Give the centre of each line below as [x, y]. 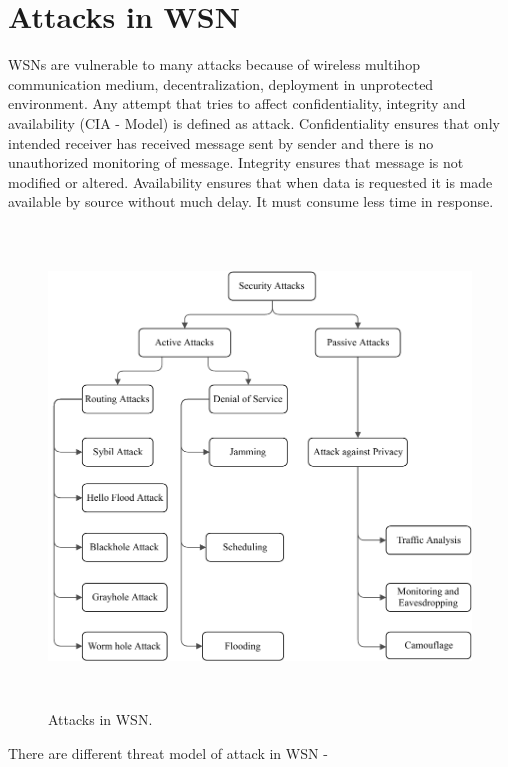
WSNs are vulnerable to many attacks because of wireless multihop [214, 64]
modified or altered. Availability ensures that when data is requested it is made [250, 181]
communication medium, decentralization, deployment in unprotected [221, 83]
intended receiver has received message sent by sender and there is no [221, 142]
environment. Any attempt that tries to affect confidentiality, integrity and [237, 103]
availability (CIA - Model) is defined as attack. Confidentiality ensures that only [254, 122]
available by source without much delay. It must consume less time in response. [251, 201]
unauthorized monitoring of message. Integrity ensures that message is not [236, 162]
